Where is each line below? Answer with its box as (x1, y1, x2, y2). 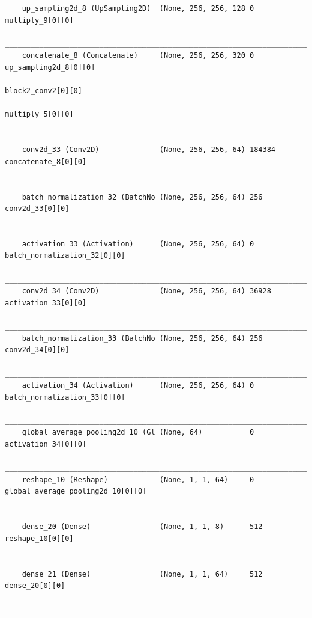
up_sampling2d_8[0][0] (5, 63, 95, 72)
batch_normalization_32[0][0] (5, 251, 125, 260)
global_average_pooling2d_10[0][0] (5, 487, 147, 496)
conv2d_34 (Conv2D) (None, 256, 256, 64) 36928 (22, 287, 271, 296)
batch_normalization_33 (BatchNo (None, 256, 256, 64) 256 (22, 334, 263, 343)
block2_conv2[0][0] (5, 87, 82, 96)
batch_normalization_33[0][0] (5, 393, 125, 402)
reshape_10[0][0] (5, 534, 74, 543)
